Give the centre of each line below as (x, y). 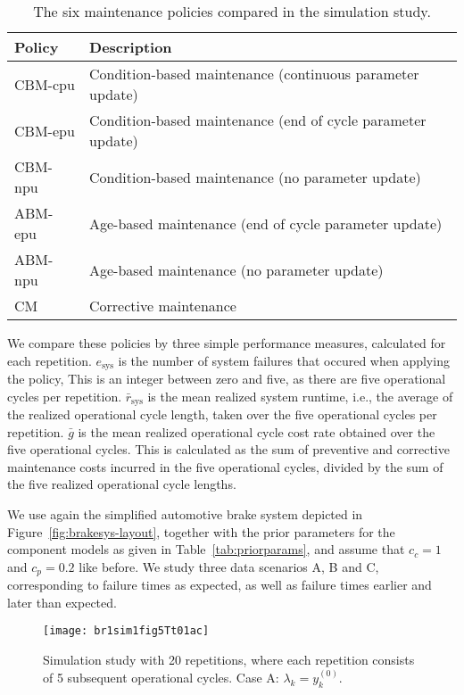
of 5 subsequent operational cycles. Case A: (161, 677)
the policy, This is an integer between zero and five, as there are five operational (227, 379)
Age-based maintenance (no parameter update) (236, 269)
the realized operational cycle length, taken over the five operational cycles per (222, 414)
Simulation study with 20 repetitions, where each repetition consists (229, 660)
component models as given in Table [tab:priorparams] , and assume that (206, 549)
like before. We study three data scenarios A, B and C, (229, 566)
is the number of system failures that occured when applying (284, 360)
